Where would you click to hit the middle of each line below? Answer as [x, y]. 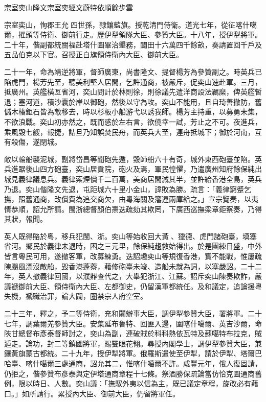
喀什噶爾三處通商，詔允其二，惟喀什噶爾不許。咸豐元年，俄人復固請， [143, 363]
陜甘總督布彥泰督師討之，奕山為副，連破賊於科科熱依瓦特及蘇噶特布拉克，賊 [133, 333]
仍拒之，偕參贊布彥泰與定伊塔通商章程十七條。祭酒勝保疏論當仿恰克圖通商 [129, 373]
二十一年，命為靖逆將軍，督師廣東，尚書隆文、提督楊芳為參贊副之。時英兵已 [133, 71]
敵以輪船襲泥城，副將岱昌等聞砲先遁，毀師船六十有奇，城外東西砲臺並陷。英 [133, 159]
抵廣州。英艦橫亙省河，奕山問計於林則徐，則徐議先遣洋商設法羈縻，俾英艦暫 [133, 92]
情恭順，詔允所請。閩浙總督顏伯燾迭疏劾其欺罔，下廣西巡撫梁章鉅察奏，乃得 [133, 209]
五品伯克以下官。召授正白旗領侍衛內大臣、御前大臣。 [94, 54]
